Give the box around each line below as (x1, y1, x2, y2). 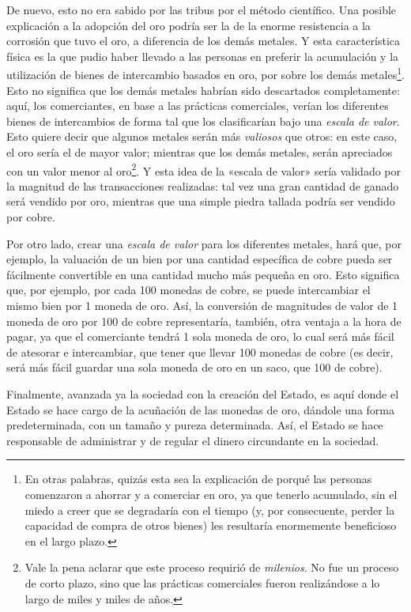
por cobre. (6, 209, 55, 225)
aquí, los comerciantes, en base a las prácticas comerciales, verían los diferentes (6, 97, 389, 114)
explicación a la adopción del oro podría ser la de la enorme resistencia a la (6, 17, 371, 33)
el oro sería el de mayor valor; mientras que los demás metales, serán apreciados (6, 144, 393, 160)
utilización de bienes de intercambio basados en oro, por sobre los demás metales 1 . (6, 64, 405, 83)
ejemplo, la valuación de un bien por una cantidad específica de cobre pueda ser (6, 251, 393, 267)
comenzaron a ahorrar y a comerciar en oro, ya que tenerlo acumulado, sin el (25, 485, 398, 502)
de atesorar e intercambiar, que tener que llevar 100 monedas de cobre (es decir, (6, 343, 394, 360)
